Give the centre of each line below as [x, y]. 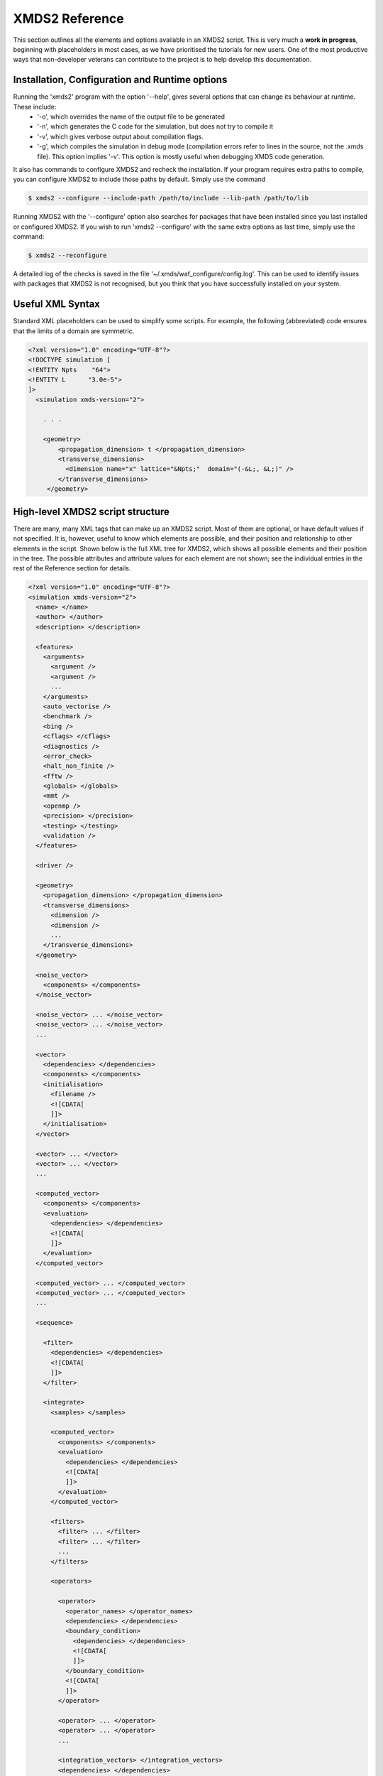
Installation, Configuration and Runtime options [120, 80]
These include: [35, 107]
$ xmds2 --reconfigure [67, 255]
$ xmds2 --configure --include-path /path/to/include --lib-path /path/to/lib [168, 198]
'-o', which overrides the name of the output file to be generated [131, 117]
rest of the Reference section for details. [72, 568]
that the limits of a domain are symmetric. [74, 331]
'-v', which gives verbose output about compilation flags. [120, 136]
